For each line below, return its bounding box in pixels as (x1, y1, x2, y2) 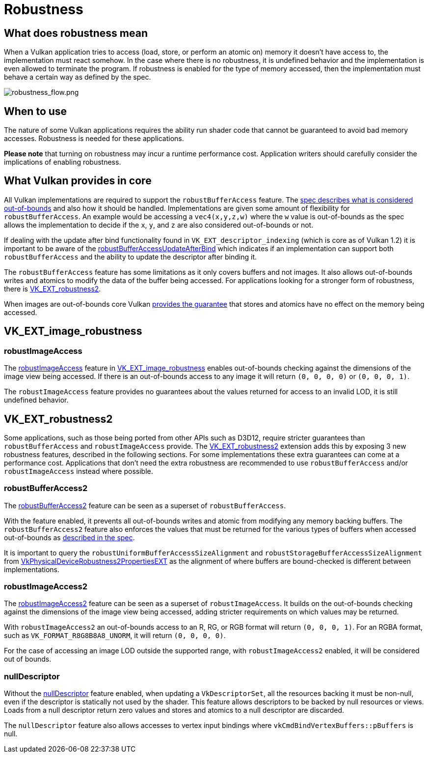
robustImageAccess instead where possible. (4, 466, 153, 475)
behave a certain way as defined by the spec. (4, 73, 151, 82)
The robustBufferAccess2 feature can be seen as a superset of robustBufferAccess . (4, 501, 286, 510)
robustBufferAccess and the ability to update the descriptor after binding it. (4, 252, 257, 261)
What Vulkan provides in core (4, 175, 152, 187)
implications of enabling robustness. (4, 158, 121, 167)
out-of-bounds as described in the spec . (4, 533, 135, 542)
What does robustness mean (4, 27, 148, 39)
